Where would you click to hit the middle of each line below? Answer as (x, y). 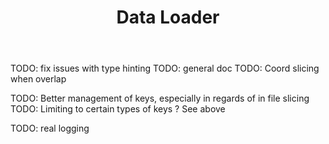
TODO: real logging (50, 128)
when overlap (38, 79)
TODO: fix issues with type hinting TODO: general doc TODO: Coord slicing (165, 68)
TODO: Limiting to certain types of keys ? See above (118, 109)
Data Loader (168, 17)
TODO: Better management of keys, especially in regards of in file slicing (160, 98)
